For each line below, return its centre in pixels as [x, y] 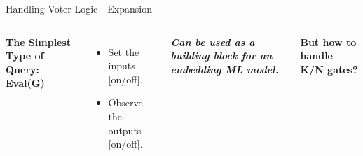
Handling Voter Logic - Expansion [79, 8]
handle [316, 56]
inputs [122, 65]
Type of [25, 56]
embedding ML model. [225, 69]
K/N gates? [329, 69]
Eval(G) [25, 83]
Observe [125, 102]
